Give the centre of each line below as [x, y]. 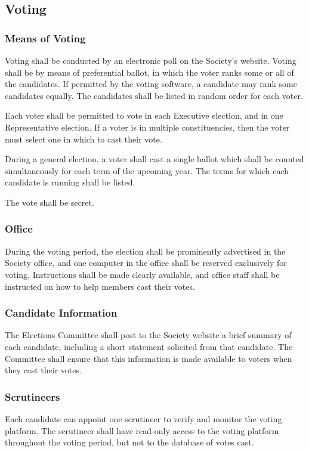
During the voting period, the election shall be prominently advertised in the [145, 251]
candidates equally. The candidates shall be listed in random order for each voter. [154, 95]
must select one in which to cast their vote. [84, 139]
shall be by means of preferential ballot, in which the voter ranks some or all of [149, 72]
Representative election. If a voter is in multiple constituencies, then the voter [147, 127]
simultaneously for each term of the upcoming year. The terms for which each [147, 170]
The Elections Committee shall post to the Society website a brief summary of [148, 335]
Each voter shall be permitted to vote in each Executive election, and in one [144, 115]
